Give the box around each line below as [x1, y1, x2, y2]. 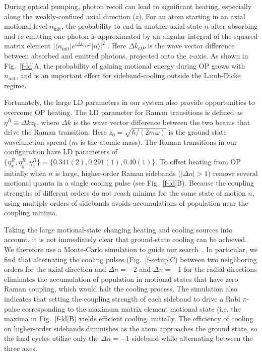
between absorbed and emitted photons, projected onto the [4, 50, 186, 61]
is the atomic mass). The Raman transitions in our [80, 136, 237, 147]
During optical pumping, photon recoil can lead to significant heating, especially [4, 1, 252, 11]
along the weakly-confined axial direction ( [4, 11, 136, 21]
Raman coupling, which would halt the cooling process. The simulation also [4, 283, 237, 294]
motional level [4, 21, 47, 31]
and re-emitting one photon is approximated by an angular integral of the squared [4, 30, 258, 41]
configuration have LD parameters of [4, 146, 117, 157]
